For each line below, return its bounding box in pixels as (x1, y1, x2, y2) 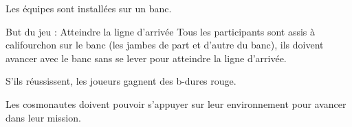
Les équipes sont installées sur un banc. (5, 1, 172, 15)
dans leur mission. (5, 110, 81, 124)
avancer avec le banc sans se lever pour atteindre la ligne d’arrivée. (5, 51, 287, 65)
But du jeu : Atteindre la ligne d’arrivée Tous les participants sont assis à (5, 24, 316, 38)
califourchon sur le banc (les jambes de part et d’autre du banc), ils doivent (5, 38, 324, 52)
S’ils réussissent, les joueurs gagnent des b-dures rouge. (5, 74, 236, 88)
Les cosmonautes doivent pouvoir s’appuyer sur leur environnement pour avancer (5, 96, 346, 111)
